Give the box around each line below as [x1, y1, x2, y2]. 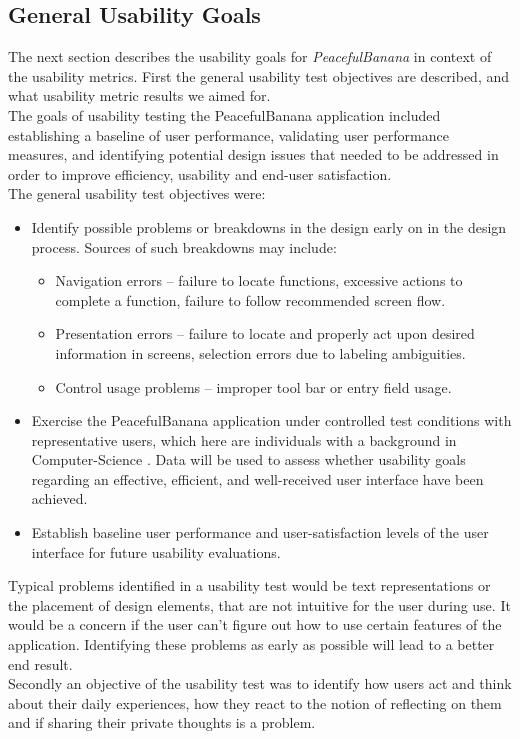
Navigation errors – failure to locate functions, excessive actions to [55, 270, 463, 291]
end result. [8, 653, 73, 674]
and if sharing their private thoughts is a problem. [8, 712, 316, 733]
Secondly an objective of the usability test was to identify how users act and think [8, 673, 512, 694]
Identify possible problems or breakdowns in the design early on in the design [31, 216, 507, 237]
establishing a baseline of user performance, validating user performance [8, 124, 449, 145]
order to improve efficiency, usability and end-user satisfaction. [8, 163, 392, 184]
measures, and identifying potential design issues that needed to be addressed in [8, 144, 499, 165]
